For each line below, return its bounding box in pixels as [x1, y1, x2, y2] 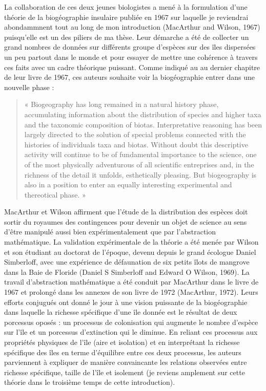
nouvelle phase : [4, 81, 54, 92]
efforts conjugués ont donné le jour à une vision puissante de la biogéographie [4, 296, 248, 307]
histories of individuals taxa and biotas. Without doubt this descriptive [24, 139, 248, 149]
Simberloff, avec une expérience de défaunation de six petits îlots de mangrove [4, 256, 250, 267]
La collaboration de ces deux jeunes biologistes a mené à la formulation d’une [4, 2, 248, 12]
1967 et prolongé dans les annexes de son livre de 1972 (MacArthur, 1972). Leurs [4, 287, 258, 297]
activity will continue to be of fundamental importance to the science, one [24, 149, 257, 160]
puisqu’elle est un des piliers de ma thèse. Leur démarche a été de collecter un [4, 31, 249, 42]
